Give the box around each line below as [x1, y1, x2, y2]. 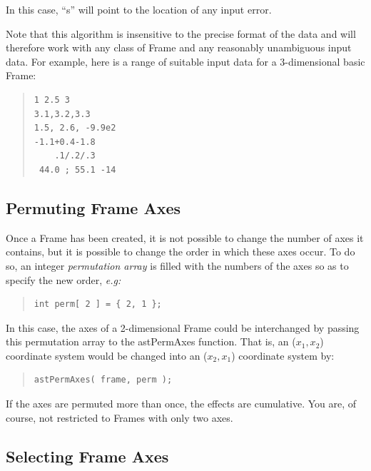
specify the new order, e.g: [6, 272, 121, 287]
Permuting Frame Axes [6, 196, 181, 218]
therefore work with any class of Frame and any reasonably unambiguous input [6, 40, 352, 55]
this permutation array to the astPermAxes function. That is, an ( [6, 334, 296, 349]
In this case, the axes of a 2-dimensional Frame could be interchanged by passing [6, 320, 360, 335]
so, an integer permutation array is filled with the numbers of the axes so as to [6, 258, 349, 273]
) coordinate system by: [231, 348, 335, 363]
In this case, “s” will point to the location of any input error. [6, 2, 272, 16]
